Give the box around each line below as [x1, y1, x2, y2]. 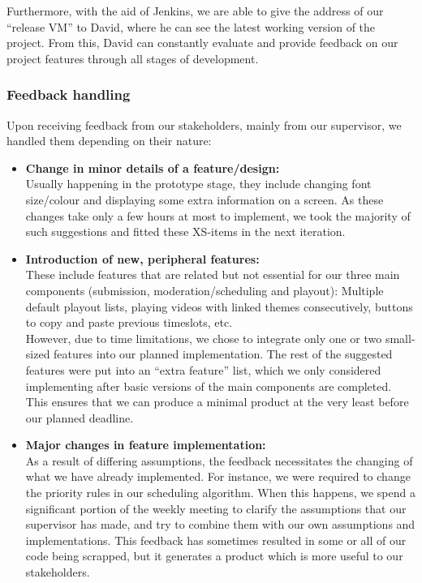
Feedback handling [6, 84, 131, 105]
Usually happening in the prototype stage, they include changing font [25, 175, 372, 192]
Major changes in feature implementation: [25, 436, 266, 453]
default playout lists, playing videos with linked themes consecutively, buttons [25, 298, 413, 315]
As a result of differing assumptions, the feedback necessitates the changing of [25, 452, 413, 469]
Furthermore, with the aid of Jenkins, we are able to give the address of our [6, 2, 384, 19]
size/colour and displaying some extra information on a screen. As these [25, 191, 384, 208]
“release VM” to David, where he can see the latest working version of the [6, 18, 376, 35]
